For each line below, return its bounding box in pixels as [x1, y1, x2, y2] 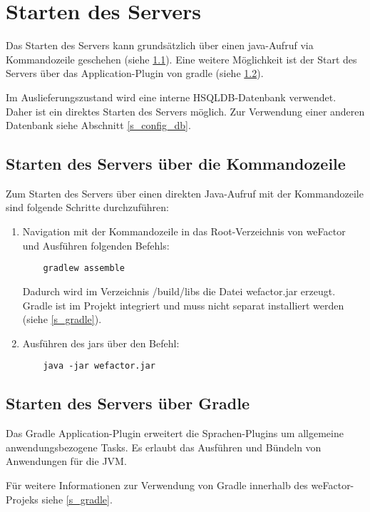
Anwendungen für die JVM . [6, 454, 127, 469]
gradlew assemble [43, 263, 125, 274]
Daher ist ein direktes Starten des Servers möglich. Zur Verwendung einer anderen [6, 103, 365, 118]
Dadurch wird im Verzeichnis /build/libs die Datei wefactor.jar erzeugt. [22, 283, 336, 298]
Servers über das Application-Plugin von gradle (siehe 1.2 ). [6, 66, 264, 81]
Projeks [6, 491, 38, 506]
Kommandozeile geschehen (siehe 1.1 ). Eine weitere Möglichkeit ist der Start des [6, 51, 357, 66]
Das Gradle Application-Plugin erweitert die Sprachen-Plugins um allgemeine [6, 426, 344, 441]
